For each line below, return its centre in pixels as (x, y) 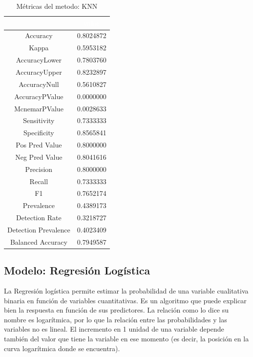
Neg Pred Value (39, 157)
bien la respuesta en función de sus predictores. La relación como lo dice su (116, 310)
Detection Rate (39, 218)
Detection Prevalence (39, 229)
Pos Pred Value (39, 145)
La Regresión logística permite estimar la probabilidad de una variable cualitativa (126, 291)
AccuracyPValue (39, 96)
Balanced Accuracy (39, 241)
